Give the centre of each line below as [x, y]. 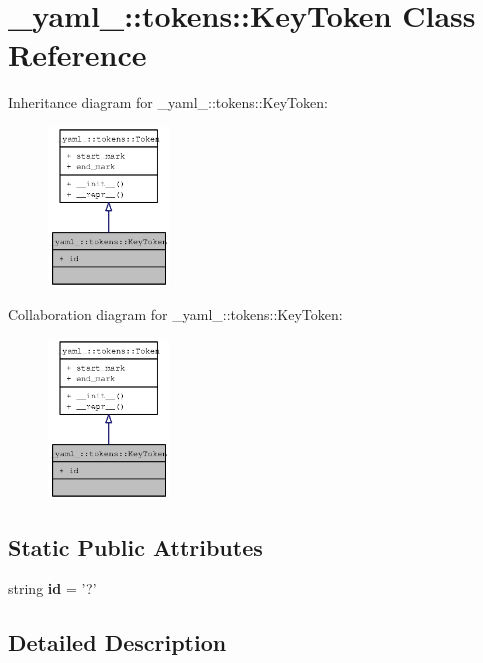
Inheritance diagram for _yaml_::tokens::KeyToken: [168, 102]
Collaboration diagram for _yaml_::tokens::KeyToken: [175, 314]
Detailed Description [117, 642]
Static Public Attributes [135, 546]
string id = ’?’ [52, 588]
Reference [77, 54]
